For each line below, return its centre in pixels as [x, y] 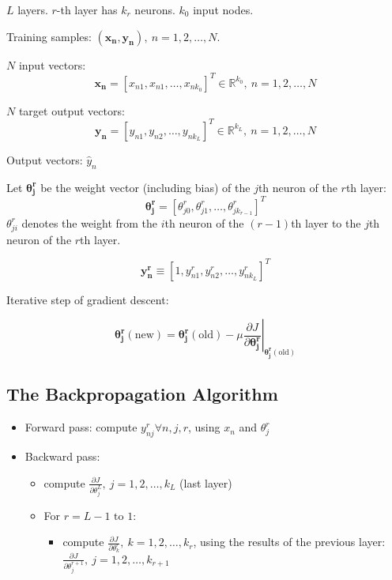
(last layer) [206, 482]
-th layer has [87, 9]
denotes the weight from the [90, 222]
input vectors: [52, 64]
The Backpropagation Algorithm [142, 394]
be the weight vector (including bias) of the [145, 187]
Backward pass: [62, 456]
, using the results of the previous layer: [289, 542]
